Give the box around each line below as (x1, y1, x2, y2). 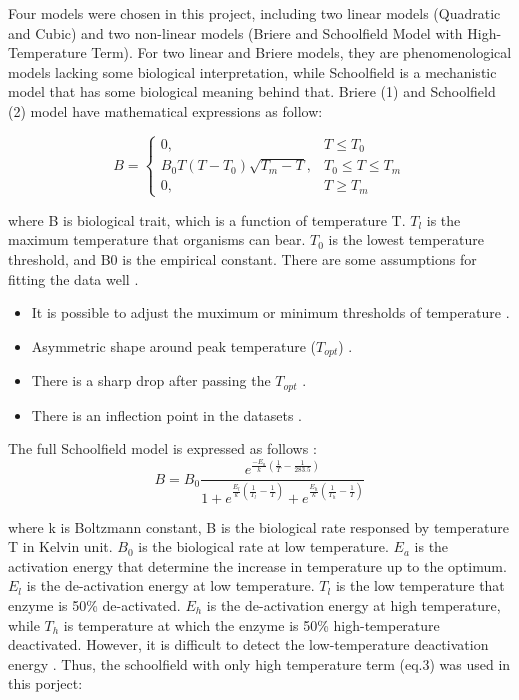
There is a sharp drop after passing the (31, 370, 271, 391)
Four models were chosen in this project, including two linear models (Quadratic (8, 3, 501, 23)
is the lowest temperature (328, 229, 484, 250)
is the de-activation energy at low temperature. (26, 575, 315, 596)
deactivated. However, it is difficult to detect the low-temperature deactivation (8, 634, 489, 655)
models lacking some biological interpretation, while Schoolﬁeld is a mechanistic (8, 61, 497, 82)
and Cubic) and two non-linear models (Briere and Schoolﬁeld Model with (8, 22, 463, 43)
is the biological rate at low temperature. (138, 536, 389, 557)
